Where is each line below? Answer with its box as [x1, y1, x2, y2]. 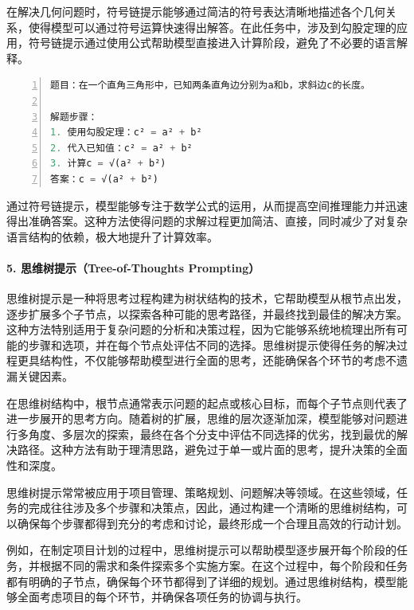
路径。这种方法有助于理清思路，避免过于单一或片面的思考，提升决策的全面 [17, 441, 408, 458]
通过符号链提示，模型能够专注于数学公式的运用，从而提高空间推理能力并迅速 [6, 197, 408, 213]
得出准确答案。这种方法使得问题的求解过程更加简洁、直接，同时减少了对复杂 [6, 213, 408, 229]
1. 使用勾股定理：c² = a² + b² [50, 127, 202, 139]
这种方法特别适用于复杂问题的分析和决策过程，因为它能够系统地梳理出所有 [6, 321, 396, 338]
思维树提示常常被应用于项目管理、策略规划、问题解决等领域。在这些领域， [6, 483, 396, 500]
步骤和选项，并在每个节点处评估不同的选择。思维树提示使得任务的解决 [28, 336, 396, 353]
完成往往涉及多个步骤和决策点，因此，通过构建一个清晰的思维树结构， [28, 499, 396, 516]
